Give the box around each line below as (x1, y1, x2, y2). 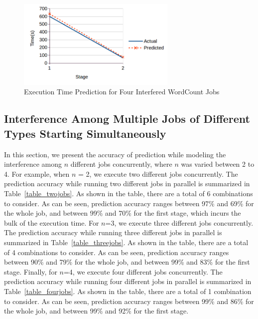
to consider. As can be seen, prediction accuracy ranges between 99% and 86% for (4, 296, 254, 306)
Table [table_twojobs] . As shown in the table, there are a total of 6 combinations (4, 188, 253, 198)
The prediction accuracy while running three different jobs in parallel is (4, 227, 222, 238)
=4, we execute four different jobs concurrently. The (63, 266, 223, 277)
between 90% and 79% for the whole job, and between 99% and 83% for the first (4, 257, 250, 267)
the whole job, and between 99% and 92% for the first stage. (4, 306, 189, 316)
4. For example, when (4, 168, 70, 179)
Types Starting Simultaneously (4, 125, 166, 141)
